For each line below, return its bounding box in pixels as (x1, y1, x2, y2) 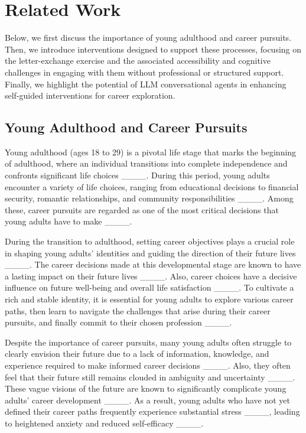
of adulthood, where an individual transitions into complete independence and (5, 157, 288, 170)
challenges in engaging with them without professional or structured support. (5, 66, 284, 78)
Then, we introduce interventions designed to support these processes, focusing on (5, 43, 302, 55)
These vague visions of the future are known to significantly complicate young (5, 382, 287, 395)
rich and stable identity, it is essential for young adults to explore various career (5, 293, 294, 305)
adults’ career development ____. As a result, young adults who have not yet (5, 393, 291, 406)
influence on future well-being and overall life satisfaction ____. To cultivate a (5, 281, 294, 294)
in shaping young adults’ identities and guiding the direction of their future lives (5, 246, 296, 259)
